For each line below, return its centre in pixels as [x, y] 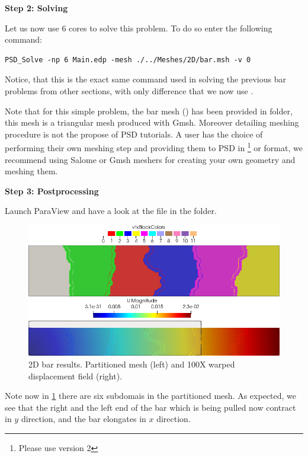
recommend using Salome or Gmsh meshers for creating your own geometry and [150, 159]
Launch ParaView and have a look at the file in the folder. [111, 211]
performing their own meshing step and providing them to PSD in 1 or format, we [154, 147]
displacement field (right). [76, 375]
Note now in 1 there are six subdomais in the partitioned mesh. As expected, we [151, 396]
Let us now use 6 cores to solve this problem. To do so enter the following [139, 28]
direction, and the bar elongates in [84, 419]
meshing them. [31, 171]
